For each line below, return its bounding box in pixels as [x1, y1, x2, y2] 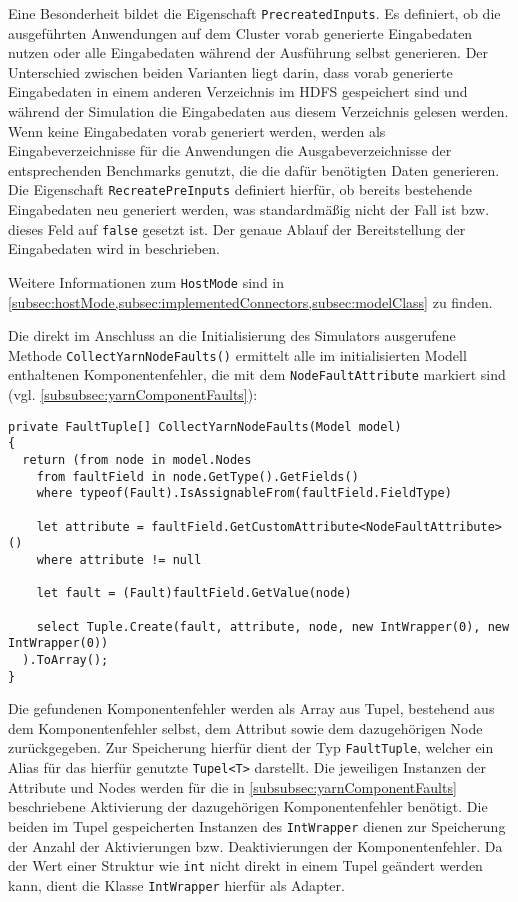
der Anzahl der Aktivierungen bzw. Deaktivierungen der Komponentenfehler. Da [8, 835, 503, 856]
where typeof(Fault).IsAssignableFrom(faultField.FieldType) [36, 486, 452, 501]
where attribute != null [36, 552, 202, 567]
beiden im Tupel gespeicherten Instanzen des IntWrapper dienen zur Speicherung [8, 815, 506, 836]
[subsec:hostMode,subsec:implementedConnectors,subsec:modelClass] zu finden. [8, 291, 493, 312]
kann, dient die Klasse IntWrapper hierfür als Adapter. [8, 874, 345, 895]
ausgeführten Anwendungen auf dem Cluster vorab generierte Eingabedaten [8, 22, 473, 43]
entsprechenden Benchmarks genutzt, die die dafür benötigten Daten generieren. [8, 159, 500, 180]
